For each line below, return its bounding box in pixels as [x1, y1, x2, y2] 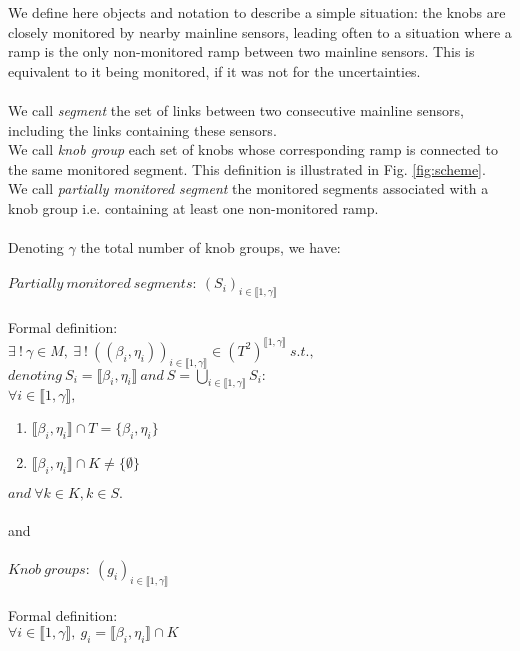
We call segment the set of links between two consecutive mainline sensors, [8, 99, 464, 120]
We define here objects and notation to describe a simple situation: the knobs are [8, 2, 506, 22]
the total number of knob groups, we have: [80, 237, 341, 258]
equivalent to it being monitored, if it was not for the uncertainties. [8, 60, 421, 81]
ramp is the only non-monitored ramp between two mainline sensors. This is [8, 41, 475, 62]
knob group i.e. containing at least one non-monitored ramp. [8, 197, 379, 218]
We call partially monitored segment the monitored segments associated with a [8, 178, 489, 199]
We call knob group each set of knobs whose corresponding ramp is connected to [8, 139, 498, 160]
